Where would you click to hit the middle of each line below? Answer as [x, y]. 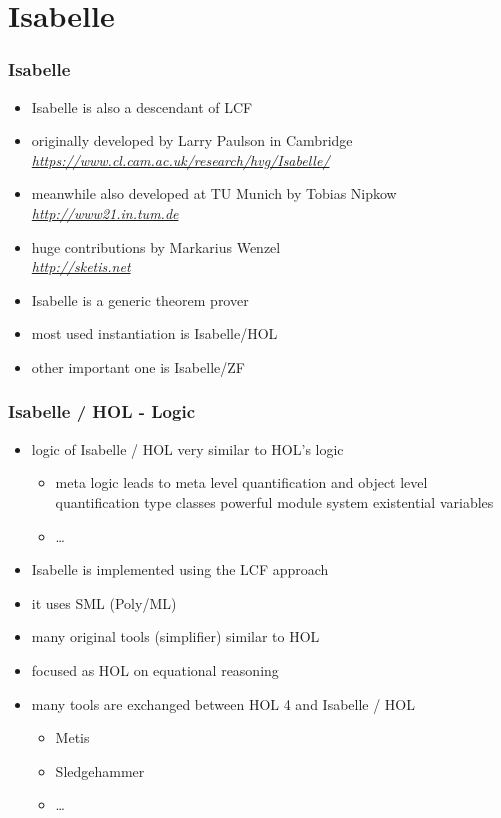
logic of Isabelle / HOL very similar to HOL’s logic [187, 448]
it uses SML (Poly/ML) [104, 602]
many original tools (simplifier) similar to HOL [175, 636]
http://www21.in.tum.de [105, 212]
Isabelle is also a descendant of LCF [142, 106]
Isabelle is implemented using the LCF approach [180, 569]
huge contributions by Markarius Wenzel [156, 246]
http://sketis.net [81, 266]
